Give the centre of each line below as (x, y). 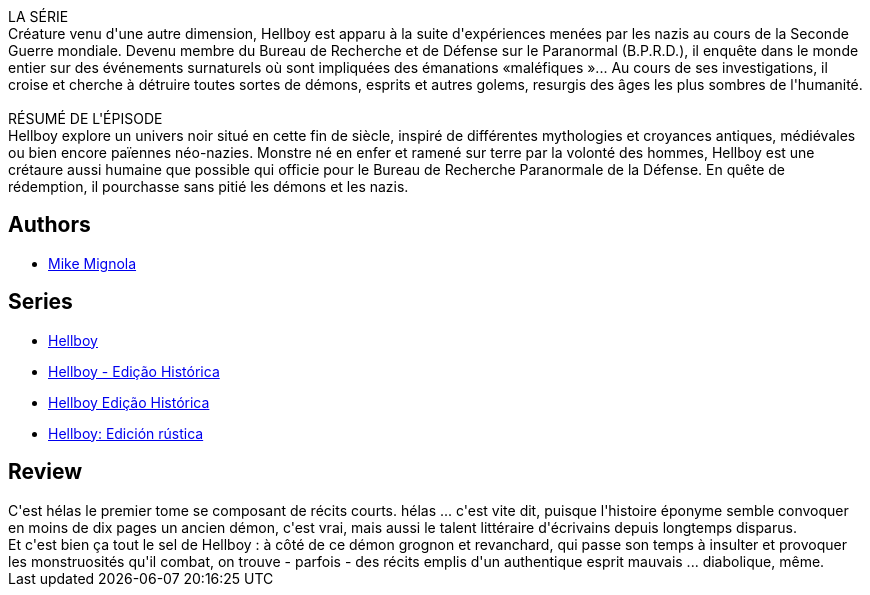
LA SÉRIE (38, 16)
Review (45, 472)
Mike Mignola (92, 263)
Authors (49, 225)
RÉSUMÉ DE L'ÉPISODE (85, 118)
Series (40, 302)
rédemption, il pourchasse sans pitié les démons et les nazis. (208, 186)
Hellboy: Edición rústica (126, 433)
